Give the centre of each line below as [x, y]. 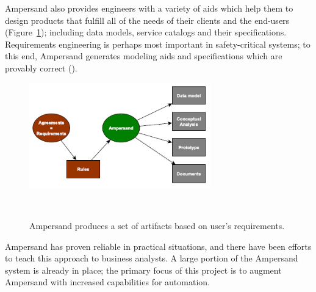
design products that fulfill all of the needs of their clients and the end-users [147, 20]
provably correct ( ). [41, 68]
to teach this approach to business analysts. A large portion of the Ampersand [152, 258]
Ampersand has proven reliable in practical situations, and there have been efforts [158, 246]
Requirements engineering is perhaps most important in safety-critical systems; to [158, 44]
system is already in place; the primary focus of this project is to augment [143, 270]
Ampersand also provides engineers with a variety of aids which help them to [149, 8]
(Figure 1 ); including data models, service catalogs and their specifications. [146, 32]
